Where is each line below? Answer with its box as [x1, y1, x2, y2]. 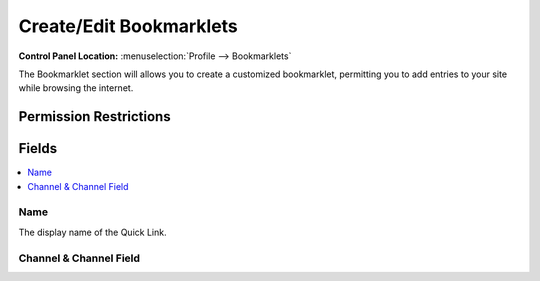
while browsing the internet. [18, 82, 134, 94]
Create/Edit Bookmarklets [18, 15, 239, 37]
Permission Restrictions [18, 108, 171, 125]
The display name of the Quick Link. [18, 226, 167, 238]
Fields [18, 140, 58, 157]
